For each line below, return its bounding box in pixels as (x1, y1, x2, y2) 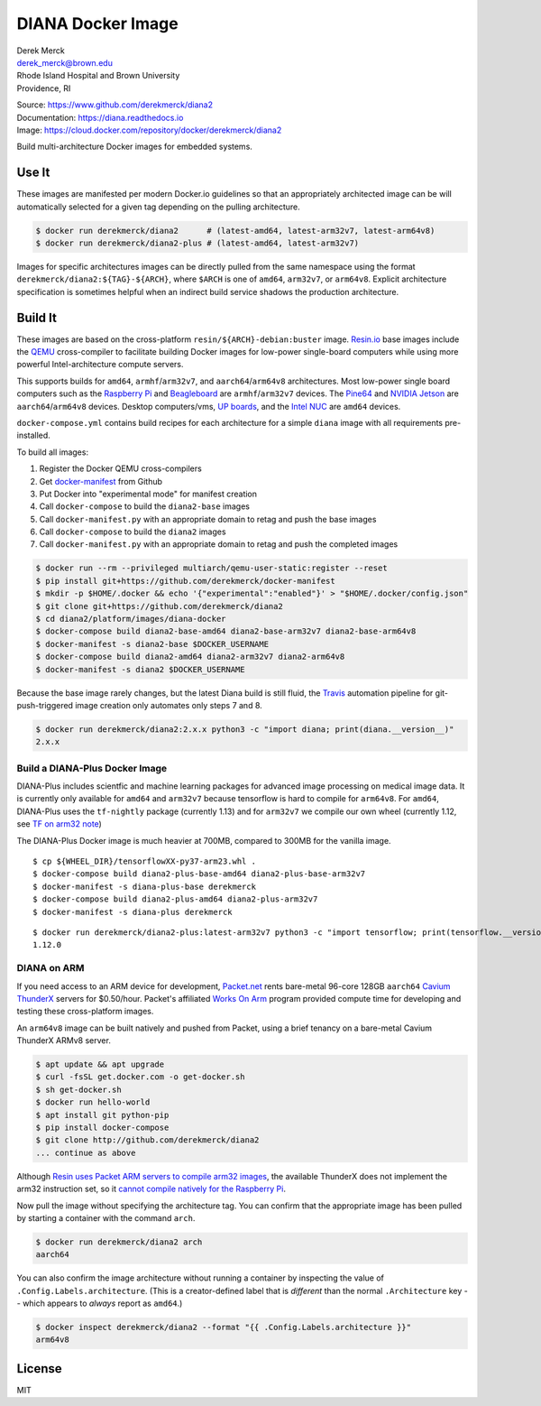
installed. (16, 430, 51, 441)
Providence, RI (16, 82, 71, 94)
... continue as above (35, 1147, 136, 1158)
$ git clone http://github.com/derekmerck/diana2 (35, 1135, 260, 1145)
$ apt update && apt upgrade (35, 1059, 165, 1069)
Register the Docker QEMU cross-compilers (39, 463, 202, 474)
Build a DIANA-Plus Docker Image (16, 762, 168, 774)
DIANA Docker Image (16, 14, 179, 33)
